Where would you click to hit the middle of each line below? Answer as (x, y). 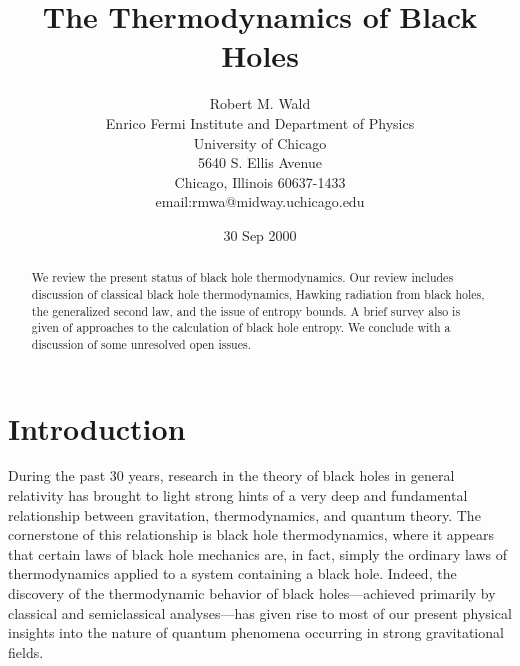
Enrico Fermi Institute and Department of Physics (260, 122)
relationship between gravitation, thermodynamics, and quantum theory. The (244, 514)
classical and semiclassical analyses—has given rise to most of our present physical (260, 612)
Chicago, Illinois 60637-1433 (260, 181)
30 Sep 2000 (260, 234)
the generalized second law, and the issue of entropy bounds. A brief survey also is (246, 310)
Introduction (97, 427)
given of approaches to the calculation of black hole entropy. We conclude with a (241, 327)
